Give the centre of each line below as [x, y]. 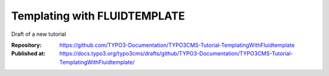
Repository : [27, 45]
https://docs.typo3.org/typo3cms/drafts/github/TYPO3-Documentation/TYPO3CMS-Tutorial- [176, 54]
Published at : [28, 54]
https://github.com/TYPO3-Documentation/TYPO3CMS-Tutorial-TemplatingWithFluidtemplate [177, 45]
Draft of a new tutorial [39, 34]
